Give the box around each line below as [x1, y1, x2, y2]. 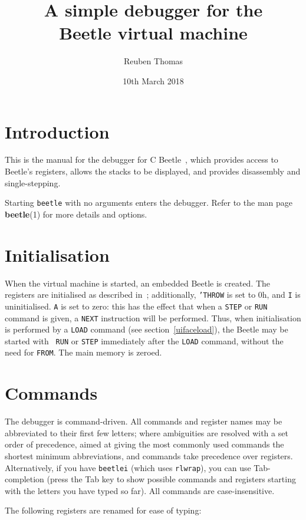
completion [5, 473, 44, 485]
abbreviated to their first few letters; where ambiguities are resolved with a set [5, 426, 288, 439]
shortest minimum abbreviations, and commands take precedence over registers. [5, 450, 293, 462]
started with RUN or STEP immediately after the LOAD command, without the [5, 334, 284, 347]
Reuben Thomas [123, 55, 183, 67]
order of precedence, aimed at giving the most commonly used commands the [5, 438, 284, 450]
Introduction [5, 119, 110, 143]
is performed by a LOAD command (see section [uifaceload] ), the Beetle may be [5, 323, 288, 335]
